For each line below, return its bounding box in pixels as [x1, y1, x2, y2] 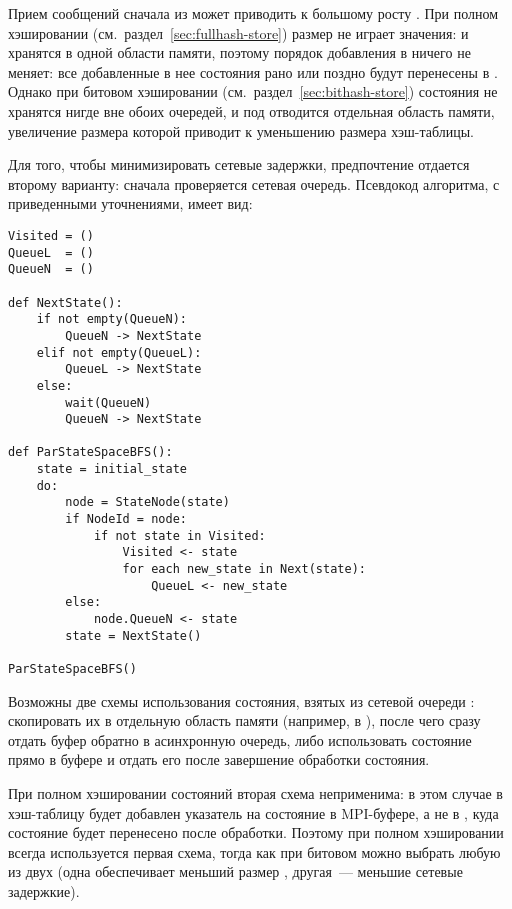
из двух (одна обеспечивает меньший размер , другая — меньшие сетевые [8, 861, 463, 882]
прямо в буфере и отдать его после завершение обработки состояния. [8, 749, 430, 770]
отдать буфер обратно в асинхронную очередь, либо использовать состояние [8, 729, 472, 750]
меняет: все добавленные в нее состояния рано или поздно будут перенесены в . [8, 61, 498, 82]
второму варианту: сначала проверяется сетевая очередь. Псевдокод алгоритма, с [8, 173, 500, 194]
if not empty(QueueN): [36, 312, 187, 327]
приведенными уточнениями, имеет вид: [8, 193, 253, 214]
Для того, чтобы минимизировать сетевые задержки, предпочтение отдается [8, 154, 470, 175]
